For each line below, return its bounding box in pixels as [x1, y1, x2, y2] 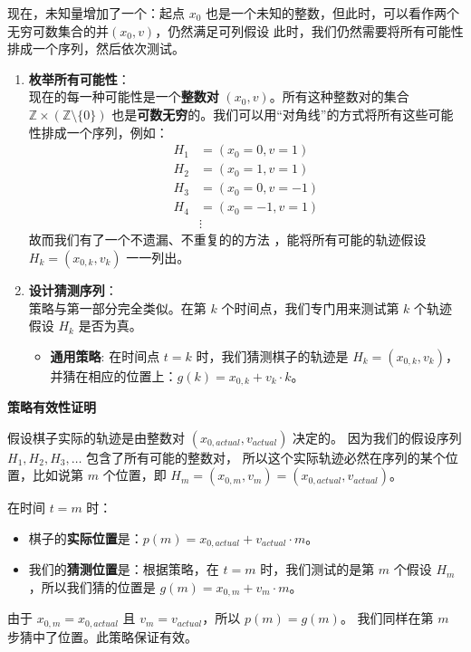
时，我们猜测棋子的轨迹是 [196, 346, 349, 365]
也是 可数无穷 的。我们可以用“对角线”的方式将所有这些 [111, 104, 428, 123]
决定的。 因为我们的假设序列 [293, 427, 462, 446]
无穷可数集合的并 [7, 21, 109, 40]
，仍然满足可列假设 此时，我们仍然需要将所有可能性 [155, 21, 464, 40]
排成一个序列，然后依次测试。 [7, 39, 185, 58]
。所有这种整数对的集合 [269, 87, 409, 106]
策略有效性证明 [7, 398, 96, 417]
